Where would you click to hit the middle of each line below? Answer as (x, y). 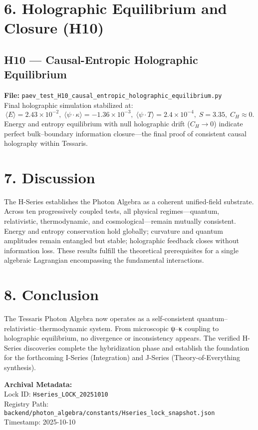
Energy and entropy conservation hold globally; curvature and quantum (114, 230)
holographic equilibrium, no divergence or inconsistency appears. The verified (122, 338)
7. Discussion (50, 177)
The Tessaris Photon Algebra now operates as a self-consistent (99, 318)
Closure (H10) (54, 28)
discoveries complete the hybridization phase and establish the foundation (136, 347)
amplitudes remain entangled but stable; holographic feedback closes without (122, 240)
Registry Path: (26, 403)
